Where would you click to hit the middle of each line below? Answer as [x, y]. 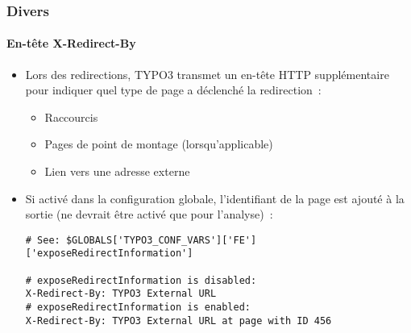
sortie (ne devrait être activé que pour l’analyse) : [149, 214]
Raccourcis [71, 117]
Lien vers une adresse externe [117, 171]
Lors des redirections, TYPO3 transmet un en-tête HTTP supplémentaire [207, 74]
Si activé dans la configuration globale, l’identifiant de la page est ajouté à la [215, 198]
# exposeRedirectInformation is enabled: [138, 308]
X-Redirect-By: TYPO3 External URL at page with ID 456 [179, 321]
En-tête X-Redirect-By [71, 43]
